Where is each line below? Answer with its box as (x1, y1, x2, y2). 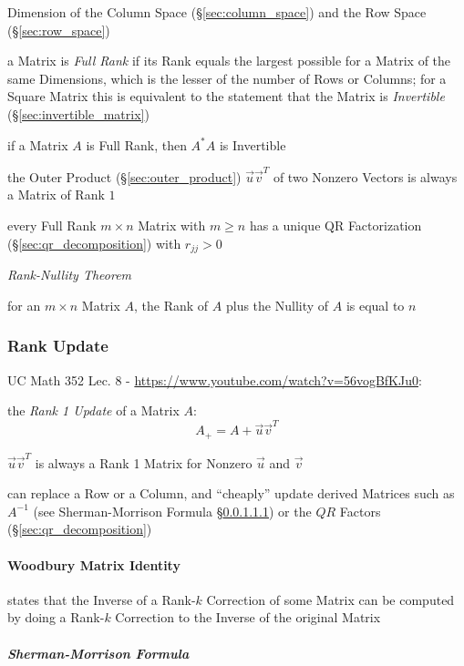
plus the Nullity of (225, 295, 329, 314)
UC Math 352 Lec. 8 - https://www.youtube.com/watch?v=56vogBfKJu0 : (7, 370, 422, 389)
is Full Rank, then (86, 135, 187, 154)
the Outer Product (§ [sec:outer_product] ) (7, 167, 242, 186)
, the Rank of (134, 295, 209, 314)
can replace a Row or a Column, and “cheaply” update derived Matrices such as (7, 484, 455, 503)
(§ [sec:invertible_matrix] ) (7, 104, 150, 123)
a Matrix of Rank (7, 185, 105, 204)
